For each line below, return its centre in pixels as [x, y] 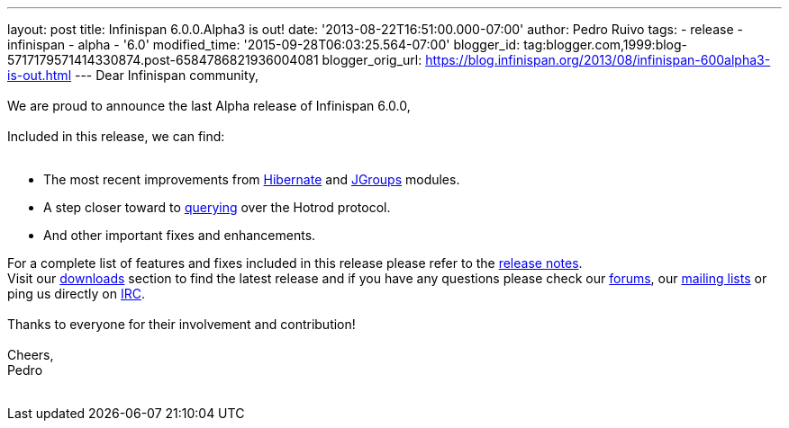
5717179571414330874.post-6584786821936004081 [163, 60]
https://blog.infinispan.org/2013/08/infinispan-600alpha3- [598, 60]
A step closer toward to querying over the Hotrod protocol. [217, 207]
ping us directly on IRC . [77, 294]
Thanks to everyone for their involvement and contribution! [181, 324]
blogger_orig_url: [372, 60]
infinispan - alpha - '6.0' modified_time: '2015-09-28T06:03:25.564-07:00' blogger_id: [264, 45]
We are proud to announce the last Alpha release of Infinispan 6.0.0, [209, 106]
